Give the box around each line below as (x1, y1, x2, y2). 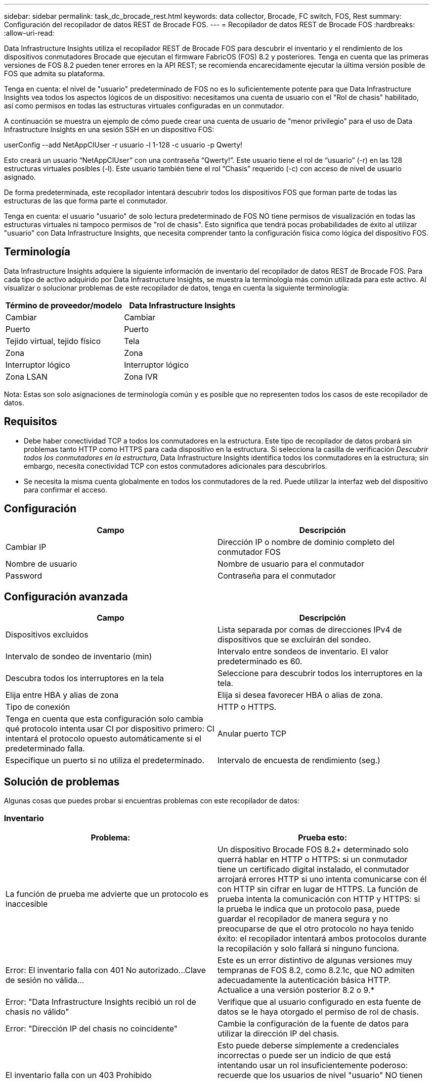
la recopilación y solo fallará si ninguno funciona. (217, 943, 399, 953)
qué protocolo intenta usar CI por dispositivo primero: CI (5, 724, 215, 734)
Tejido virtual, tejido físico (5, 336, 101, 346)
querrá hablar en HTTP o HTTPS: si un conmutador (217, 854, 408, 864)
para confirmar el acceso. (24, 485, 108, 494)
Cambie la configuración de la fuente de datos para (217, 1018, 409, 1029)
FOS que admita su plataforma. (4, 69, 105, 78)
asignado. (4, 173, 36, 181)
